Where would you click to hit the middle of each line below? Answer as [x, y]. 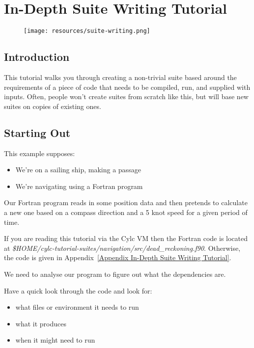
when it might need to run [55, 340]
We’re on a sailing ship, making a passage [78, 170]
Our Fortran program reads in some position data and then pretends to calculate [126, 202]
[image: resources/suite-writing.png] [87, 31]
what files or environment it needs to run [77, 307]
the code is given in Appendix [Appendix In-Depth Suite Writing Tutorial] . [118, 257]
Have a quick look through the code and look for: [78, 290]
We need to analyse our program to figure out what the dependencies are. [115, 274]
